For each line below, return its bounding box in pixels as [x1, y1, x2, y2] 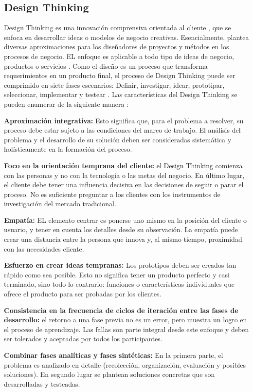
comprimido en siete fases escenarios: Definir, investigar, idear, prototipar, [4, 79, 225, 90]
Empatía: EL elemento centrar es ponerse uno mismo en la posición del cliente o [4, 215, 247, 225]
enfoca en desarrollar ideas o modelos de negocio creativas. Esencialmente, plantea [4, 32, 249, 42]
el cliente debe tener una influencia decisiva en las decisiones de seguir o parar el [4, 179, 244, 190]
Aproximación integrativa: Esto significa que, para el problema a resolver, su [4, 115, 244, 125]
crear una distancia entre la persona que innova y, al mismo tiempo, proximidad [4, 234, 242, 244]
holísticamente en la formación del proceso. [4, 144, 132, 154]
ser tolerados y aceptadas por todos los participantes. [4, 333, 163, 344]
